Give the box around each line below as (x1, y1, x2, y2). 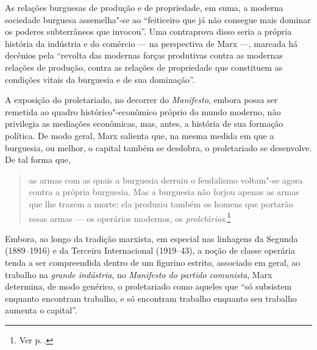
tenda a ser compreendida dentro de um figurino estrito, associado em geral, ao (5, 255, 301, 268)
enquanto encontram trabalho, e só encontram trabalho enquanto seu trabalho (5, 291, 297, 304)
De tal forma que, (5, 153, 71, 166)
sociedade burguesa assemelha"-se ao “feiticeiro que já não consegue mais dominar (5, 13, 311, 26)
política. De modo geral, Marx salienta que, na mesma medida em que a (5, 129, 274, 141)
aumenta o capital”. (5, 304, 77, 316)
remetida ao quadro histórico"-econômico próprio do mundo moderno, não (5, 105, 281, 118)
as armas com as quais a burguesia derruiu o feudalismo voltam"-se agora (29, 173, 303, 186)
